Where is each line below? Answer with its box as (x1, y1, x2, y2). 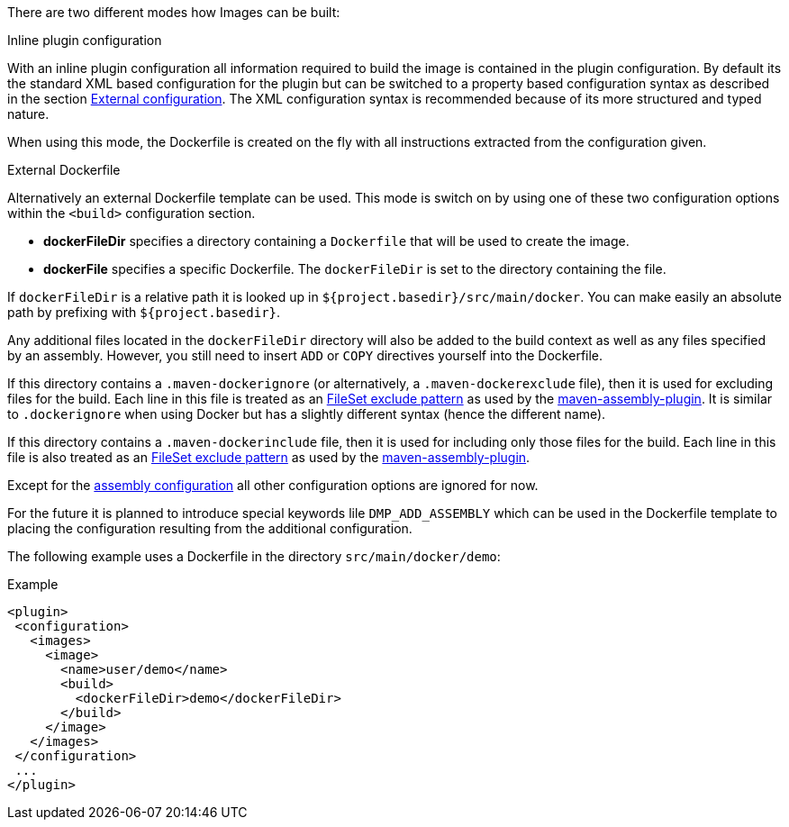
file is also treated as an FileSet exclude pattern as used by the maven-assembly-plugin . (7, 450, 531, 465)
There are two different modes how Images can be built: (7, 5, 340, 20)
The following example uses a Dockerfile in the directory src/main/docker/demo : (7, 549, 501, 564)
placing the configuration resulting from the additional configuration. (7, 521, 413, 536)
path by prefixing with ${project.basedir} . (7, 304, 281, 320)
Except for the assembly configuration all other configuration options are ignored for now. (7, 477, 539, 493)
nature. (7, 106, 50, 122)
